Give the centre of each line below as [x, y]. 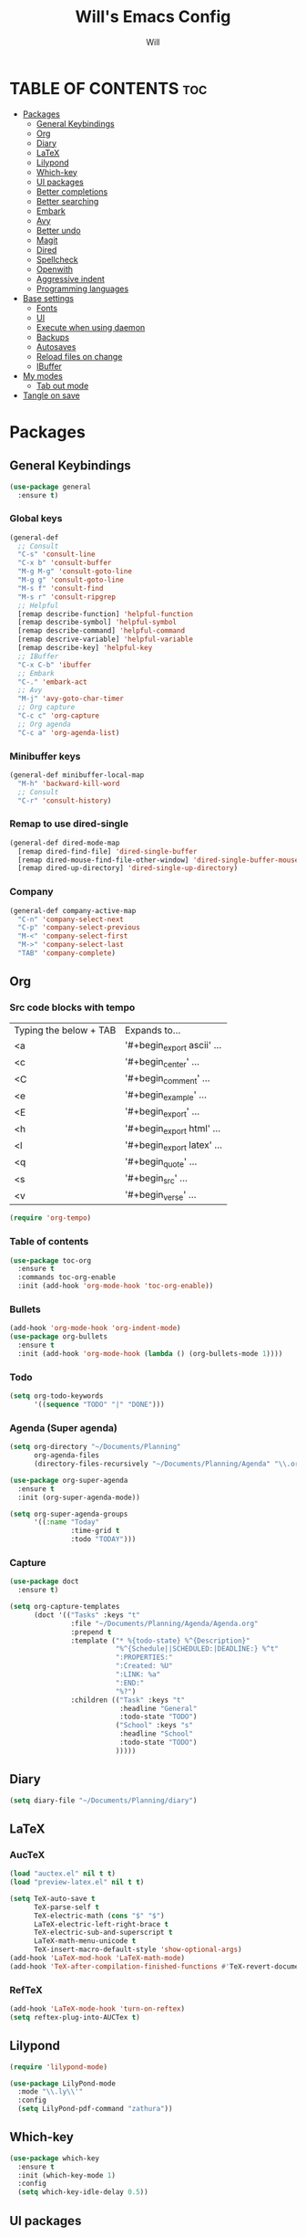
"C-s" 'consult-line [56, 554]
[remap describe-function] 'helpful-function [106, 614]
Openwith [55, 269]
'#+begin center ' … [162, 1062]
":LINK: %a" [138, 1675]
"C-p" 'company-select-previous [79, 928]
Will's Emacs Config [153, 17]
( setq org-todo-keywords [56, 1396]
